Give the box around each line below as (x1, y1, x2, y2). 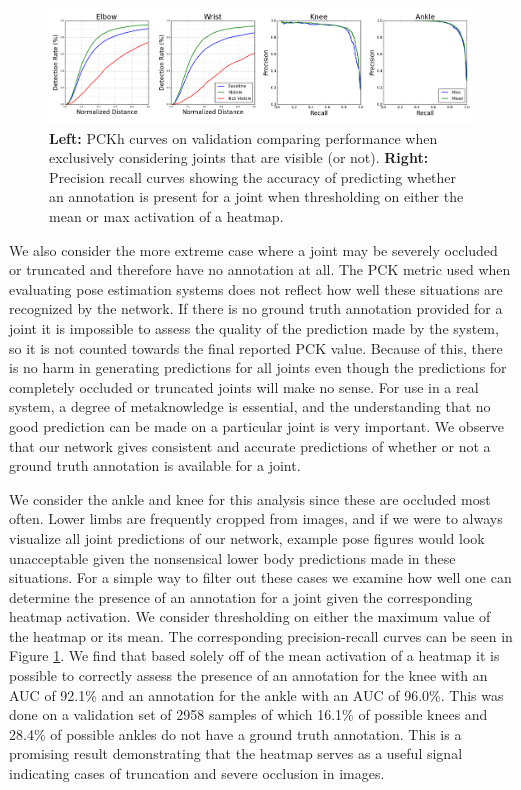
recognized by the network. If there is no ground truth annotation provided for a (9, 298, 503, 319)
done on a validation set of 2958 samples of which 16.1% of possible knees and (9, 704, 488, 725)
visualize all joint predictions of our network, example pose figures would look (9, 527, 485, 548)
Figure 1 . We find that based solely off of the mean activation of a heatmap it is (9, 645, 500, 666)
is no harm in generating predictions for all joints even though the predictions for (9, 357, 507, 378)
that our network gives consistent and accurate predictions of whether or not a (9, 435, 491, 456)
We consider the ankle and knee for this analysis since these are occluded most (9, 488, 491, 509)
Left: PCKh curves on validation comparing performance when (49, 127, 438, 148)
